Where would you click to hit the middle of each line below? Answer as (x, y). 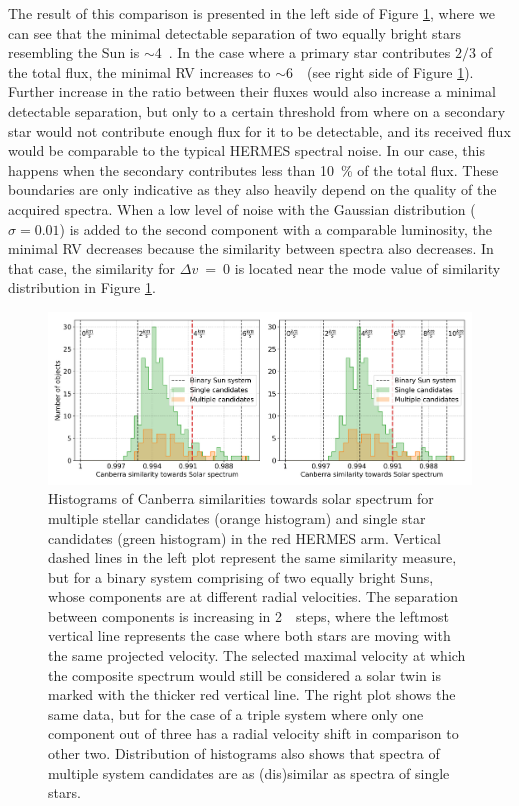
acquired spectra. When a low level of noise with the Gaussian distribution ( (242, 208)
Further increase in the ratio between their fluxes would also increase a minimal (252, 91)
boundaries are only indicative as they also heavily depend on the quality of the (252, 189)
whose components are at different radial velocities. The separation (253, 596)
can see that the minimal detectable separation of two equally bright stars (235, 32)
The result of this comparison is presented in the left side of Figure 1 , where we (251, 13)
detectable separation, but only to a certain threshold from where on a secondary (257, 110)
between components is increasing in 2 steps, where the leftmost (249, 615)
